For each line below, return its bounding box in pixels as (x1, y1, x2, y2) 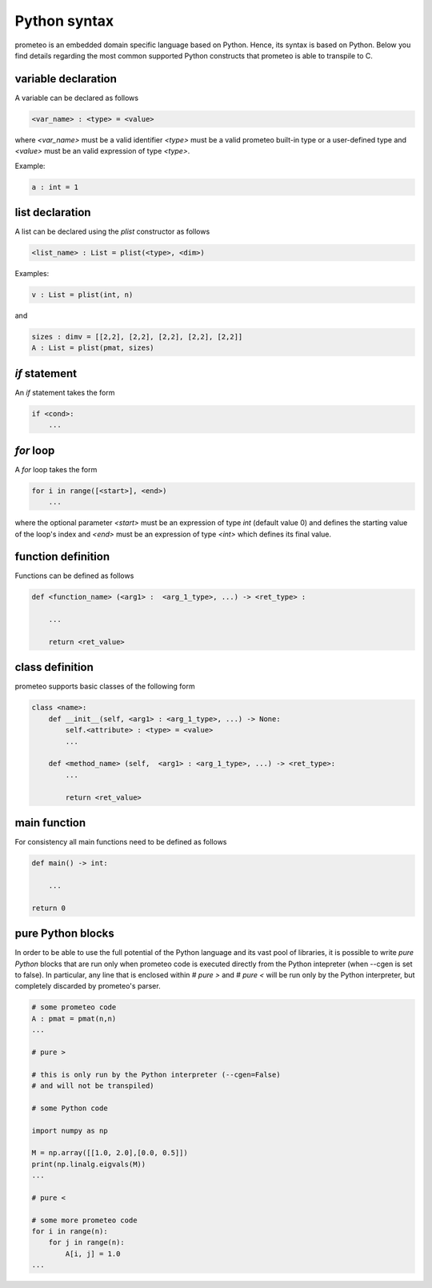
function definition (14, 550, 110, 564)
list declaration (14, 205, 91, 219)
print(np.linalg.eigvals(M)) (31, 1159, 146, 1169)
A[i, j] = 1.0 (65, 1249, 121, 1258)
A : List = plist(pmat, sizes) (31, 343, 155, 352)
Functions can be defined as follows (14, 571, 134, 580)
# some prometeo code (31, 1003, 117, 1012)
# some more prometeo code (31, 1215, 138, 1225)
